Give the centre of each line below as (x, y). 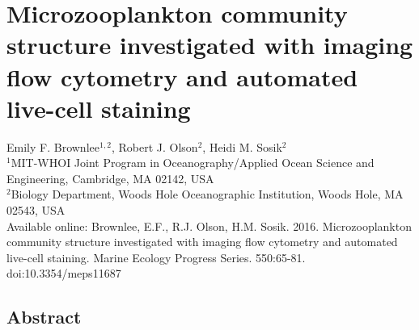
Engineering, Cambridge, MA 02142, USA (110, 178)
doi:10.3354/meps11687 (64, 273)
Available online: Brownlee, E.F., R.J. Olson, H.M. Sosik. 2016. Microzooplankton (209, 226)
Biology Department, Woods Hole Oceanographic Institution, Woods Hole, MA (207, 194)
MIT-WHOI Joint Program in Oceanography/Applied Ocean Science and (193, 163)
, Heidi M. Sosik (242, 146)
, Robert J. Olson (154, 146)
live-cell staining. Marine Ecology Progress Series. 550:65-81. (156, 257)
